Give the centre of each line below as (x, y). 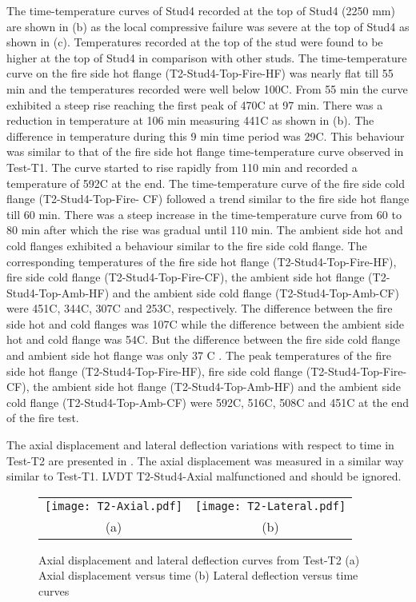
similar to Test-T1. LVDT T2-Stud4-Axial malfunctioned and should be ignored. (204, 476)
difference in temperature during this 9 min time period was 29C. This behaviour (206, 136)
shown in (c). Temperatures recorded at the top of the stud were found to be (195, 42)
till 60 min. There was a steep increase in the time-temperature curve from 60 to (204, 214)
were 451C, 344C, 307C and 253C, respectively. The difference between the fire (200, 308)
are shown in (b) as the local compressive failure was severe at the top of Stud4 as (208, 26)
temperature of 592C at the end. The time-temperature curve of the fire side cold (206, 183)
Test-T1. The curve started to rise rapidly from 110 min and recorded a (182, 167)
